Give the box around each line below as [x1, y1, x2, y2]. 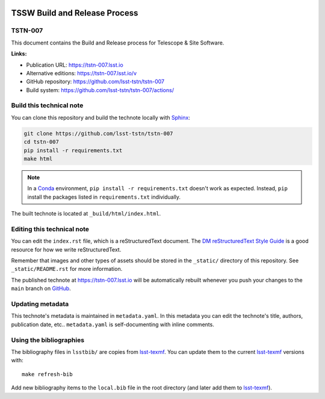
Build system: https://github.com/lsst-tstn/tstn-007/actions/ [26, 86, 175, 93]
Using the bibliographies [11, 336, 84, 344]
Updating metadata [11, 300, 69, 308]
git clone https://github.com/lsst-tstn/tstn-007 [23, 130, 173, 137]
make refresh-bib [22, 371, 73, 377]
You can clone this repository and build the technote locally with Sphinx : [11, 114, 191, 121]
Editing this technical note [11, 224, 90, 233]
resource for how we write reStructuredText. [11, 246, 122, 253]
